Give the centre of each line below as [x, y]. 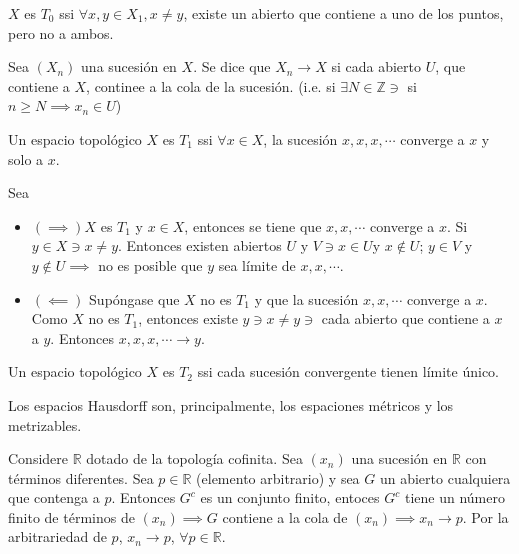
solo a [26, 158]
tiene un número [454, 497]
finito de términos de [71, 516]
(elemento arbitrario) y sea [278, 477]
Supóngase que [134, 298]
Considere [38, 458]
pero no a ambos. [61, 32]
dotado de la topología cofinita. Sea [194, 458]
